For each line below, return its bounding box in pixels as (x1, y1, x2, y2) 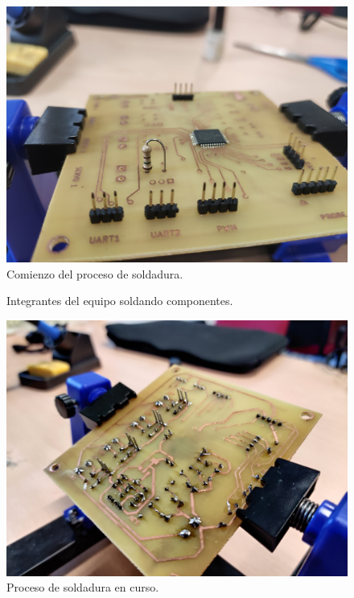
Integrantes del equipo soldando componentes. (6, 292, 233, 309)
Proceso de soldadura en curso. (6, 579, 159, 596)
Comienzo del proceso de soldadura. (6, 265, 183, 282)
